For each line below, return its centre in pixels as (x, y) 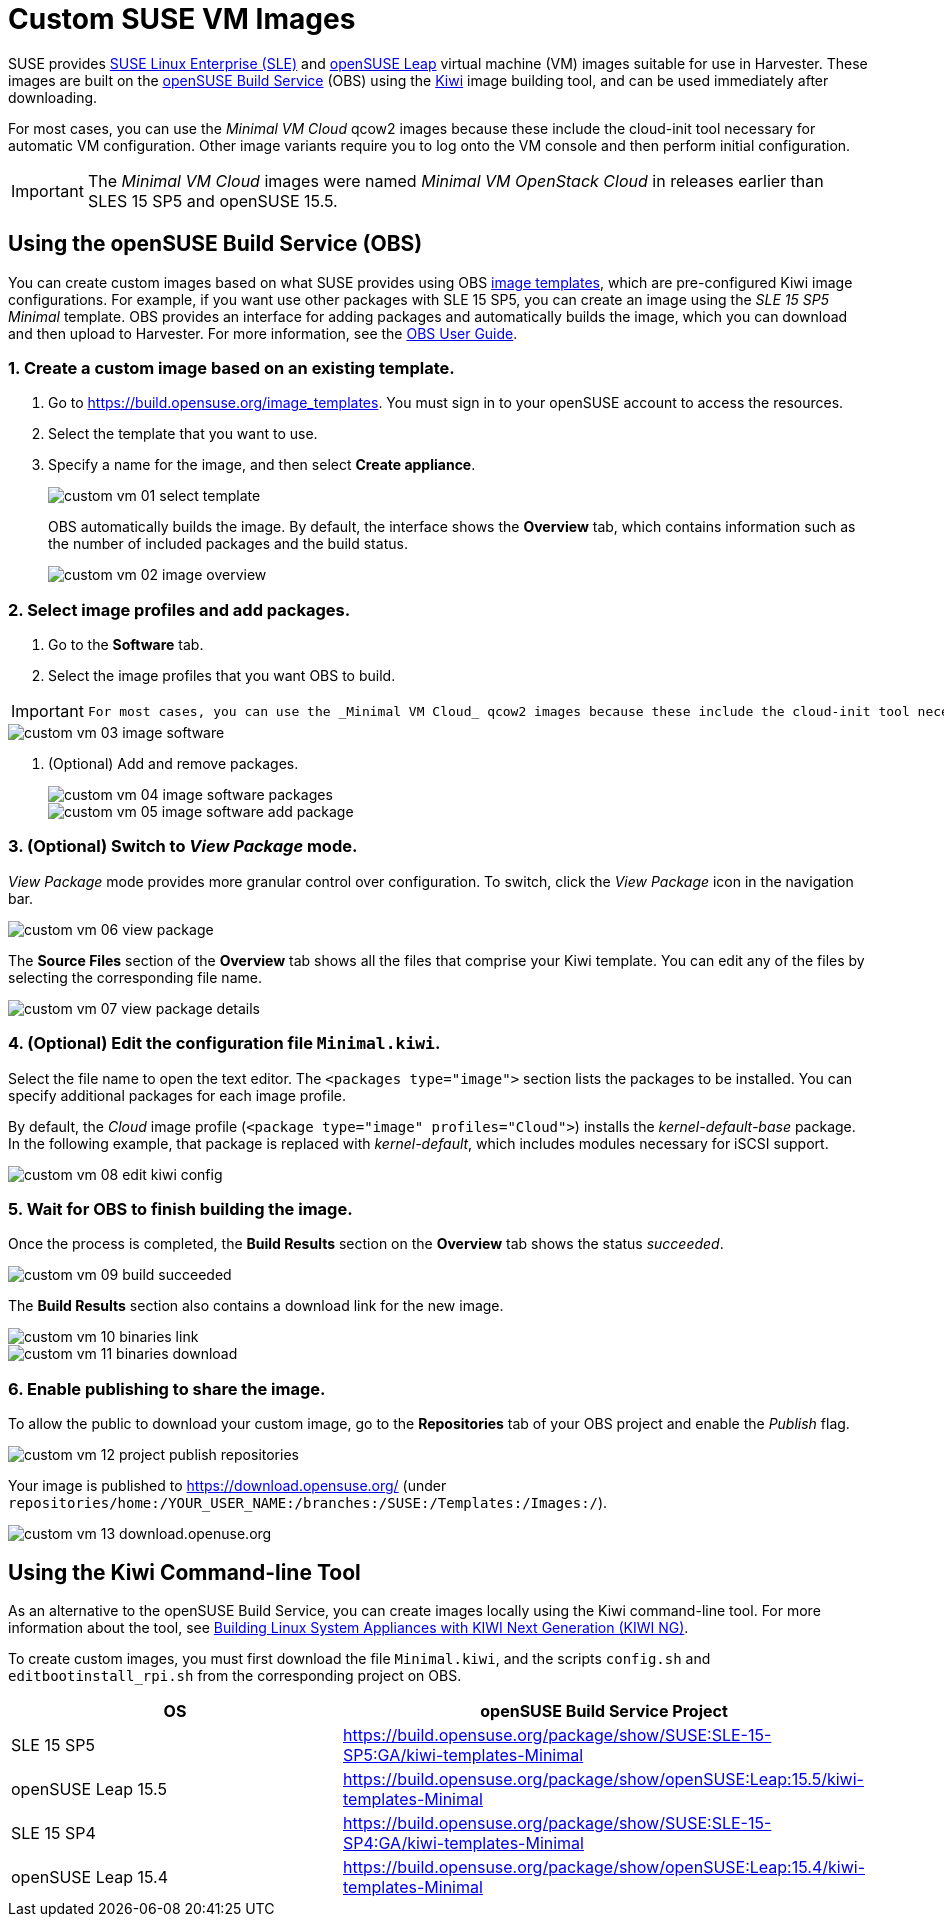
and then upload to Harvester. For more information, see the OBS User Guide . (263, 333)
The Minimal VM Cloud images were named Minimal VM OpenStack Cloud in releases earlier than (455, 180)
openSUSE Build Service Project (604, 1710)
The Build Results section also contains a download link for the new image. (256, 1306)
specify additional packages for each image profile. (177, 1095)
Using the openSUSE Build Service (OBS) (215, 244)
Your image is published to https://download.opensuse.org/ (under (227, 1486)
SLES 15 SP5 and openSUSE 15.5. (212, 200)
